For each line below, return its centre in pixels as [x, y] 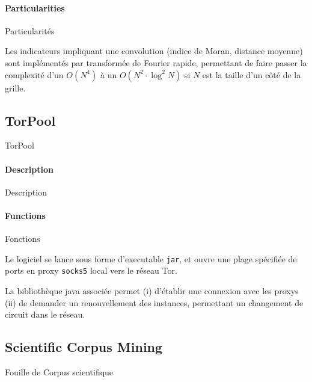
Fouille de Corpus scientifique [59, 372]
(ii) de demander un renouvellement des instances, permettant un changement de [154, 302]
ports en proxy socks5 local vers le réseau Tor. [91, 270]
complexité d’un [34, 74]
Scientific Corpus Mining [84, 347]
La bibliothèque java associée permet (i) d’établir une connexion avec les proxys [152, 291]
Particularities [35, 8]
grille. [15, 88]
